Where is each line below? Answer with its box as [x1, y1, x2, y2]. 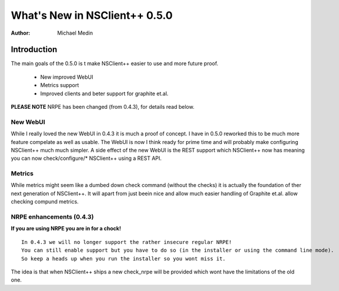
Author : [11, 29, 31, 36]
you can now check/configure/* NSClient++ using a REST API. [11, 155, 162, 162]
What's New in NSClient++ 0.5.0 [11, 9, 173, 22]
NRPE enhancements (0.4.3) [11, 213, 94, 221]
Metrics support [40, 82, 79, 89]
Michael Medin [57, 29, 93, 36]
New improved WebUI [40, 73, 93, 81]
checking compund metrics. [11, 198, 79, 205]
